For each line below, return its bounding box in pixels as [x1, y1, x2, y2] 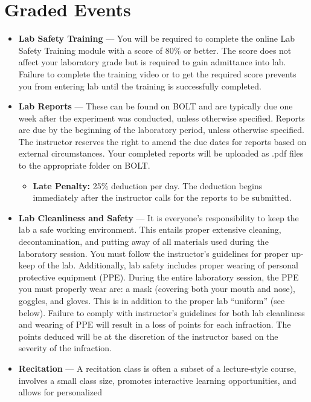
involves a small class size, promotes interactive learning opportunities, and [18, 374, 297, 386]
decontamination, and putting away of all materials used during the [18, 235, 269, 248]
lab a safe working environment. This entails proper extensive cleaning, [18, 223, 281, 236]
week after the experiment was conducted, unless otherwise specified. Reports [18, 111, 305, 124]
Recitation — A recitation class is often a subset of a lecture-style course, [18, 361, 297, 374]
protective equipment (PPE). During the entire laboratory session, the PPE [18, 270, 299, 283]
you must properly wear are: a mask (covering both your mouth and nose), [18, 282, 295, 295]
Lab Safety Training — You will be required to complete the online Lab [18, 32, 295, 45]
